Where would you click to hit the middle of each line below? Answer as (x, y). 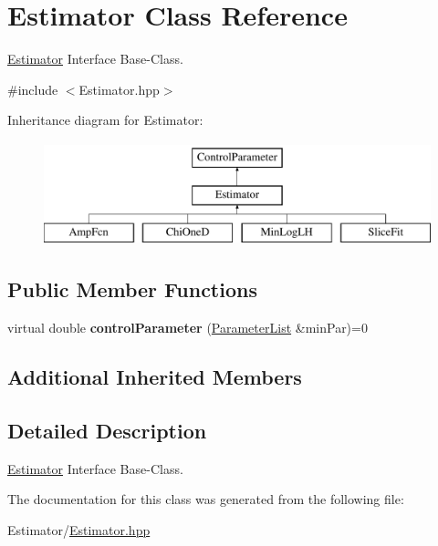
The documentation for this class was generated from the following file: (206, 499)
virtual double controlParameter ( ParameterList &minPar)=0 (188, 328)
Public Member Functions (132, 289)
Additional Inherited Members (155, 377)
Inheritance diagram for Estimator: (105, 120)
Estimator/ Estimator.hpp (79, 529)
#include (33, 89)
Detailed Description (107, 430)
